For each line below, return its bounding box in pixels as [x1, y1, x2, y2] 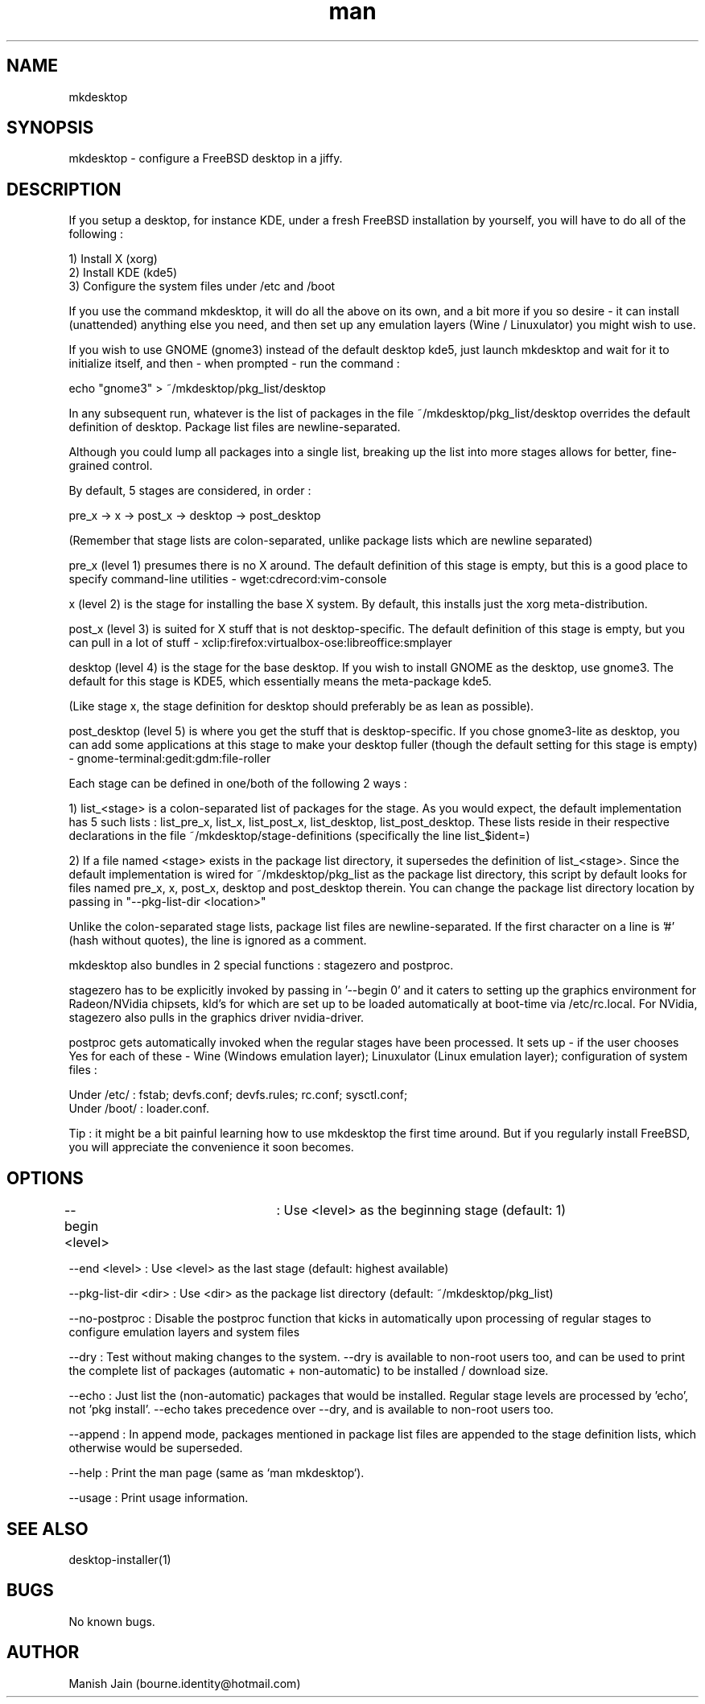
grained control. [68, 459, 153, 473]
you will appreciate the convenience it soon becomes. [68, 1140, 354, 1155]
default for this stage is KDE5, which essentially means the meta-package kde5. [68, 674, 492, 689]
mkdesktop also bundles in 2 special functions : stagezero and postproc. [68, 958, 454, 973]
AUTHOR [6, 1642, 80, 1663]
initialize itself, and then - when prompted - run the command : [68, 356, 400, 371]
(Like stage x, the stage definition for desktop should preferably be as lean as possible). [68, 699, 534, 714]
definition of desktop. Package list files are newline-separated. [68, 420, 401, 434]
